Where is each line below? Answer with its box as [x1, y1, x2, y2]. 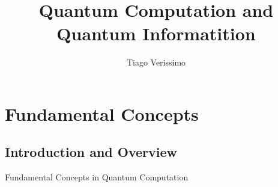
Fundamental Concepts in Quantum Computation [5, 171, 189, 183]
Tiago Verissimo [126, 56, 186, 69]
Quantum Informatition [56, 21, 256, 46]
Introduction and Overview [5, 143, 178, 161]
